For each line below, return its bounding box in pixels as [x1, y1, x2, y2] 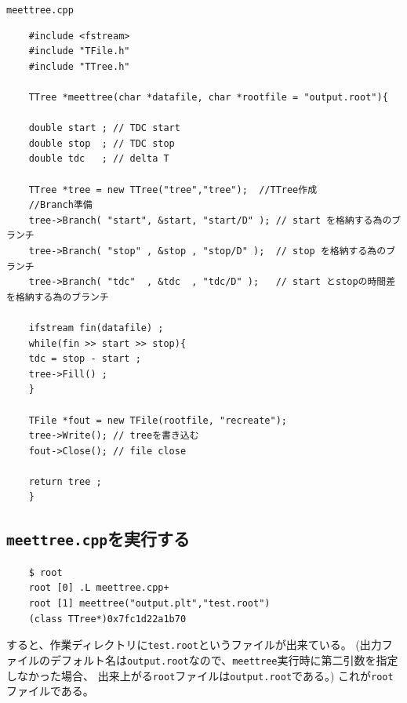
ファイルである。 [6, 683, 94, 699]
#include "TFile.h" [28, 46, 130, 57]
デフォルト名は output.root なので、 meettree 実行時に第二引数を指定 [49, 651, 398, 668]
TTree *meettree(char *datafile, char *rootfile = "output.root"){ [28, 92, 388, 104]
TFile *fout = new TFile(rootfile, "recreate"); [28, 414, 287, 426]
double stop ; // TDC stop [28, 137, 175, 149]
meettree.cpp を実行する [6, 526, 190, 551]
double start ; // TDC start [28, 122, 180, 134]
